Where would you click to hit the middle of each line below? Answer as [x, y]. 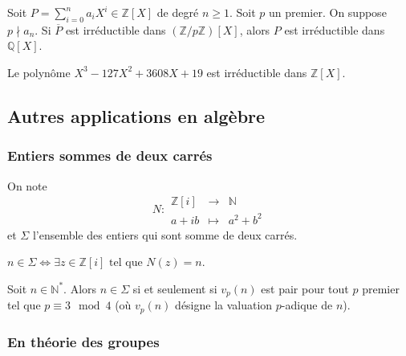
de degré [178, 12]
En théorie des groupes [83, 341]
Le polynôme [39, 72]
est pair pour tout [305, 288]
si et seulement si [175, 288]
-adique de [307, 305]
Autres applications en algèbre [136, 115]
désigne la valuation [224, 305]
